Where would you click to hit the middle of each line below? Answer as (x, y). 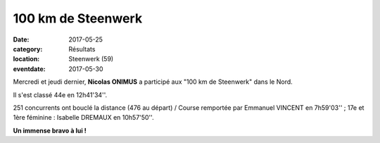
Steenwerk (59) (91, 59)
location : (26, 59)
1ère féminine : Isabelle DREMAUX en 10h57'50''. (83, 118)
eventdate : (29, 69)
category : (28, 49)
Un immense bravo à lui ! (50, 130)
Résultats (82, 49)
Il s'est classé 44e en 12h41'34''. (60, 94)
